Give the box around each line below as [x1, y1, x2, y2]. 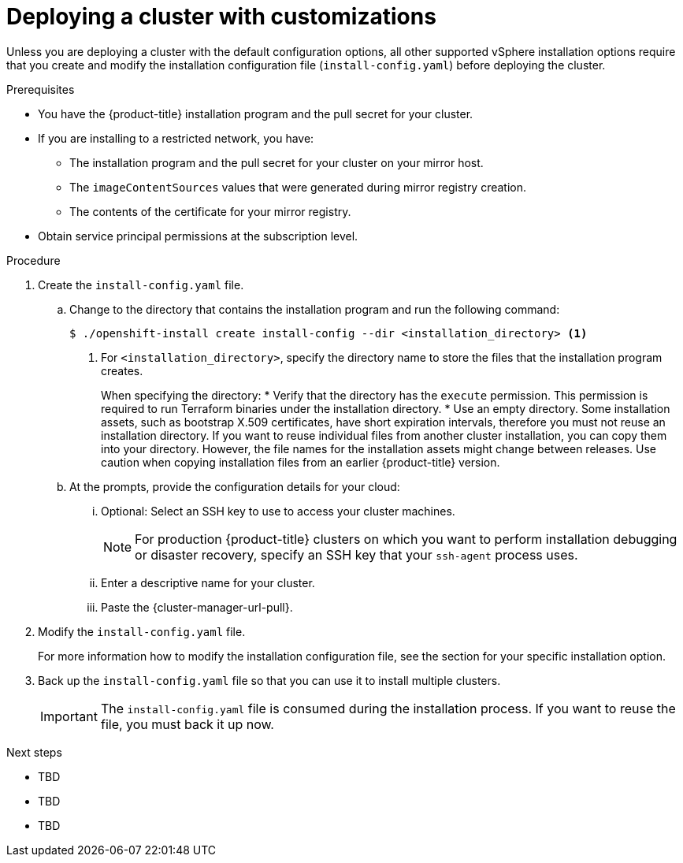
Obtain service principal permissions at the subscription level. [38, 229, 358, 243]
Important [40, 708, 98, 724]
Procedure [6, 253, 61, 267]
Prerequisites [6, 82, 75, 96]
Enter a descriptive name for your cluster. [101, 575, 315, 590]
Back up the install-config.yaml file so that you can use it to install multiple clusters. [38, 673, 501, 687]
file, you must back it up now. [100, 716, 274, 732]
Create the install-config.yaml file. [38, 277, 244, 292]
